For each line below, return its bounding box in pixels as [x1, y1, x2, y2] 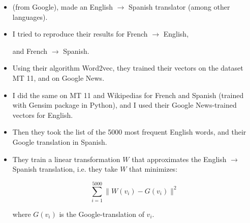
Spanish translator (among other [129, 2, 230, 12]
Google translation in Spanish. [12, 136, 107, 147]
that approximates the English [132, 153, 227, 164]
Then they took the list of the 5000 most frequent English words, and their [12, 126, 246, 137]
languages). [12, 11, 48, 22]
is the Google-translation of [59, 208, 144, 219]
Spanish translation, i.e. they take [12, 164, 118, 174]
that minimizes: [129, 164, 178, 174]
